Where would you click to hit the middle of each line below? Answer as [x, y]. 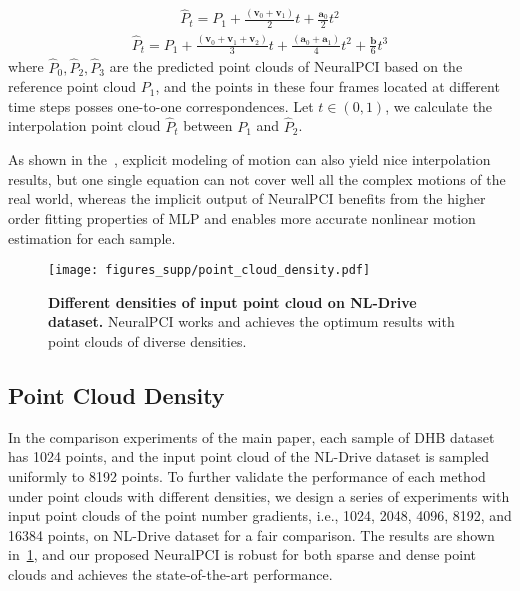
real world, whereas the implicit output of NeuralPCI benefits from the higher [247, 198]
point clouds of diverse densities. [147, 340]
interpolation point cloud [84, 125]
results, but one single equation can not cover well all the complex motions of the [257, 178]
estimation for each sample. [92, 237]
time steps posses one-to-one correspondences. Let [161, 105]
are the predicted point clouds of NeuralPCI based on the [286, 66]
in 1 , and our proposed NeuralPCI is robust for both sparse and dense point [242, 554]
